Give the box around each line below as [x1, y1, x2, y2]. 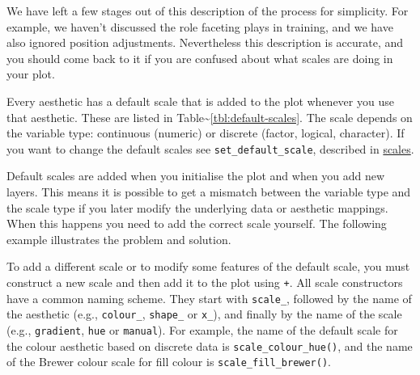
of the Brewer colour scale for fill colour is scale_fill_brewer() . [6, 353, 332, 370]
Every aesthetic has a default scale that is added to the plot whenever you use [6, 92, 394, 109]
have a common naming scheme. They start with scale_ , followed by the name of [6, 289, 412, 306]
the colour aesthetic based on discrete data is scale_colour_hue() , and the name [6, 337, 413, 354]
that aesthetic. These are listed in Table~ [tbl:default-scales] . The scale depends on [6, 108, 413, 125]
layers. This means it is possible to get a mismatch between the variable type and [6, 183, 411, 200]
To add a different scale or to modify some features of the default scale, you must [6, 258, 410, 275]
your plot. [6, 65, 55, 82]
